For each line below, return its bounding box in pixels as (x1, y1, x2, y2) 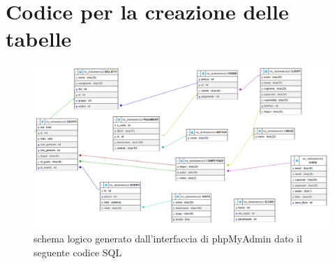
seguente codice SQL (33, 244, 122, 259)
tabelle (6, 24, 72, 53)
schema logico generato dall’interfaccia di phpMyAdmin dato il (33, 231, 302, 246)
